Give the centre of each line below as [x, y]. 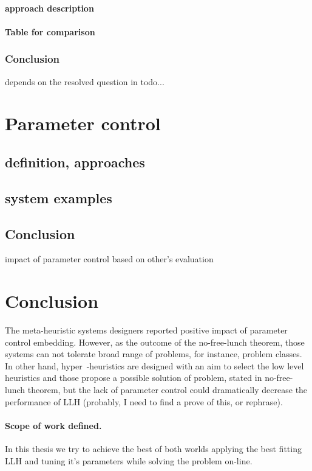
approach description [49, 8]
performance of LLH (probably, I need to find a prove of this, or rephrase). [144, 401]
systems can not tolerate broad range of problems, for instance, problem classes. [154, 354]
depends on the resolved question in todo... [85, 81]
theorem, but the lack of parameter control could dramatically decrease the [168, 390]
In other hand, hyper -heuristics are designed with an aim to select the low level [154, 365]
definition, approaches [75, 162]
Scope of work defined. [53, 425]
